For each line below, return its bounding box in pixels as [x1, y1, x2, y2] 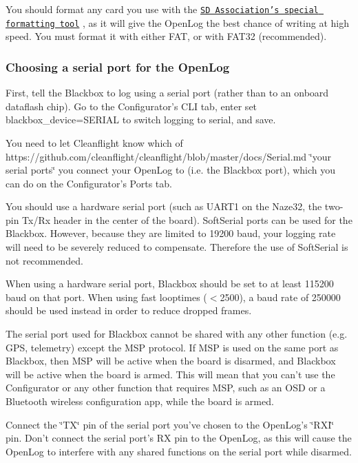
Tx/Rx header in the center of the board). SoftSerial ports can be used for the [22, 212, 352, 227]
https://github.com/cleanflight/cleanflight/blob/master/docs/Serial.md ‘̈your [6, 149, 331, 163]
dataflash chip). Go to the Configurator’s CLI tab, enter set [6, 99, 257, 113]
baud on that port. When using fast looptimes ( [6, 289, 207, 304]
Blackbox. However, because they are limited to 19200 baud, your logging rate [6, 226, 336, 240]
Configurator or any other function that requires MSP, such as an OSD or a [6, 380, 326, 395]
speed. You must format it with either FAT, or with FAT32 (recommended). [6, 29, 327, 43]
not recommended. [6, 253, 83, 267]
